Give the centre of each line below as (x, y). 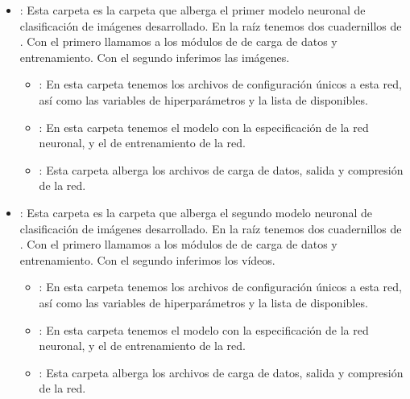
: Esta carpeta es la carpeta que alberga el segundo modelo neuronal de (196, 212)
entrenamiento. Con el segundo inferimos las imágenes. (155, 57)
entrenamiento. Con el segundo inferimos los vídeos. (147, 259)
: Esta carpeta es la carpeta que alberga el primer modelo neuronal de (193, 10)
